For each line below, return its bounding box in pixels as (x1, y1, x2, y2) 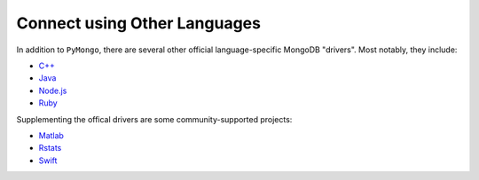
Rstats (38, 143, 62, 153)
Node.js (38, 85, 67, 96)
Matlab (38, 129, 64, 141)
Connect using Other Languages (16, 13, 262, 33)
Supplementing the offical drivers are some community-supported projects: (16, 113, 293, 124)
